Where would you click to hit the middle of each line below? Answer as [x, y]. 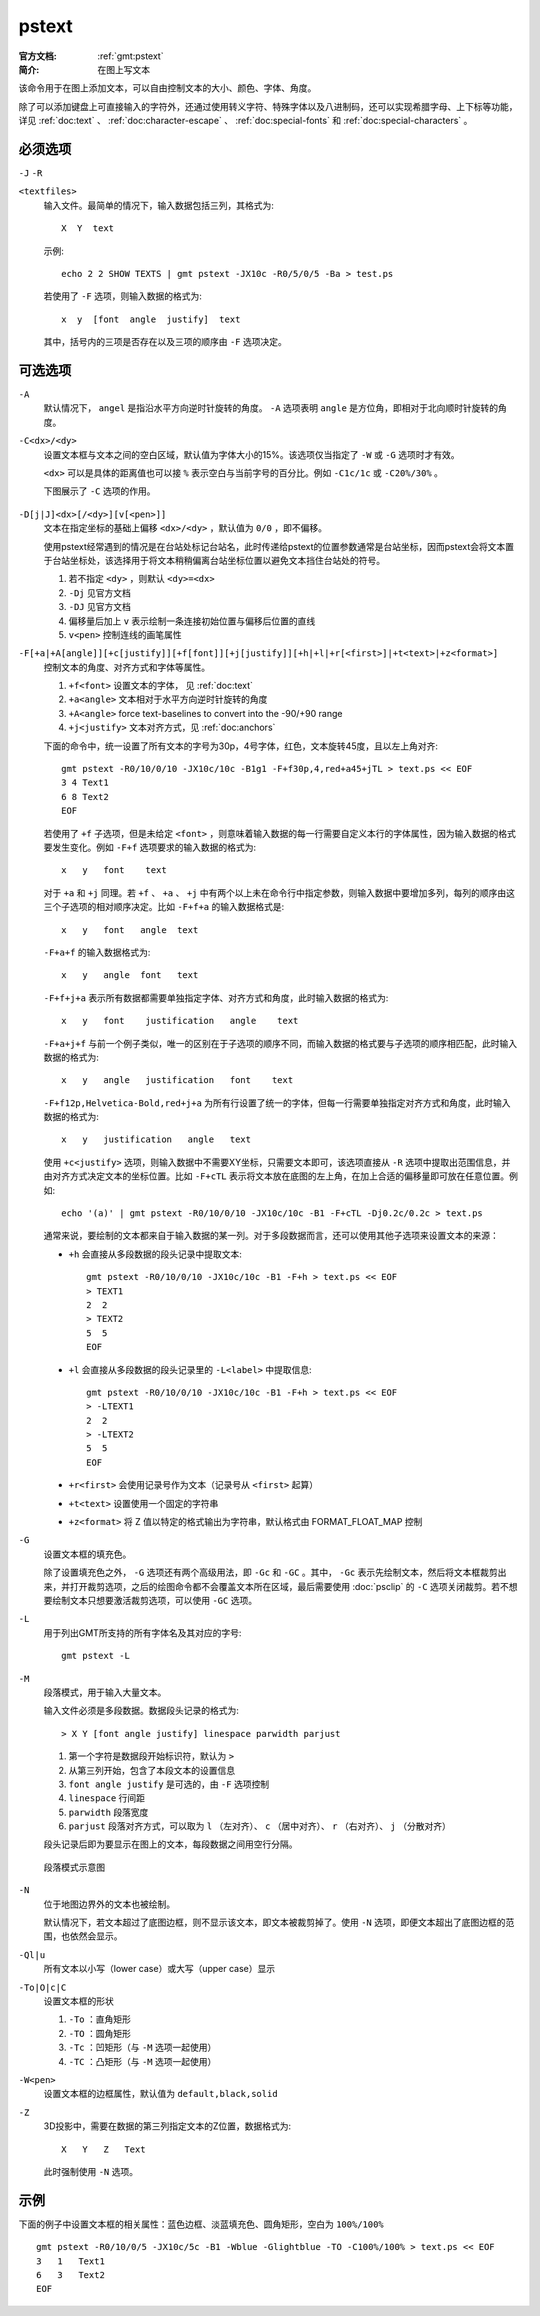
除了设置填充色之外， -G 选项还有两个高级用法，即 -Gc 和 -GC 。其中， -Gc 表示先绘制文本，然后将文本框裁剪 [271, 1572]
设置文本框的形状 [78, 2001]
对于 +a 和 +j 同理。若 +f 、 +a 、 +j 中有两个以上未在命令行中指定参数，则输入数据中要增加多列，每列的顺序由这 [279, 892]
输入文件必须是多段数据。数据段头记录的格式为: [141, 1711]
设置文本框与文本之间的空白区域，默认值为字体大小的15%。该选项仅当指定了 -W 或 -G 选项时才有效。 [251, 454]
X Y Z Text [103, 2149]
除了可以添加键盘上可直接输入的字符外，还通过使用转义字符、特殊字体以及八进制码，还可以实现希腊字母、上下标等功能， [268, 106]
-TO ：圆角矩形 [100, 2033]
